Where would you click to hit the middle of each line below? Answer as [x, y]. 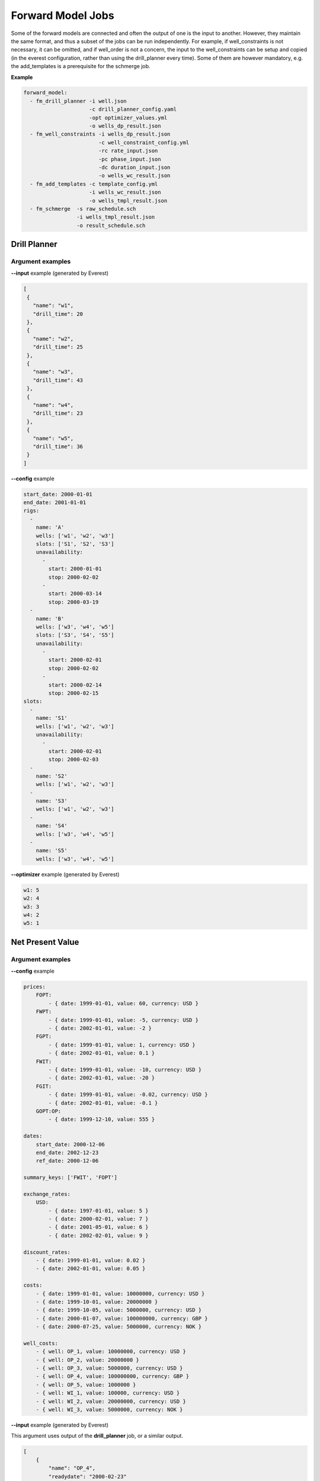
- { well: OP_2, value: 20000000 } [87, 1360]
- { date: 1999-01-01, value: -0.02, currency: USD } [128, 1095]
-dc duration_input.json [134, 167]
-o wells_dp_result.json [125, 126]
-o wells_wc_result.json [134, 176]
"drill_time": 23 [58, 413]
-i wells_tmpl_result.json [116, 217]
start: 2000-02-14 [75, 685]
